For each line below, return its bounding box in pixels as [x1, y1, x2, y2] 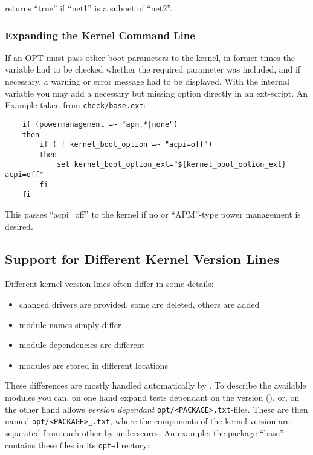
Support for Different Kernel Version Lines [5, 249, 280, 268]
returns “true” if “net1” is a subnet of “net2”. [5, 2, 172, 14]
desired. [5, 219, 33, 232]
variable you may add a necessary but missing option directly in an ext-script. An [5, 86, 308, 99]
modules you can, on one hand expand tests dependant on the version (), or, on [5, 391, 300, 404]
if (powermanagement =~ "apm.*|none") [22, 120, 178, 129]
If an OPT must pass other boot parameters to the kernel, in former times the [5, 51, 295, 63]
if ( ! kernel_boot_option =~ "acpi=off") [39, 140, 213, 149]
